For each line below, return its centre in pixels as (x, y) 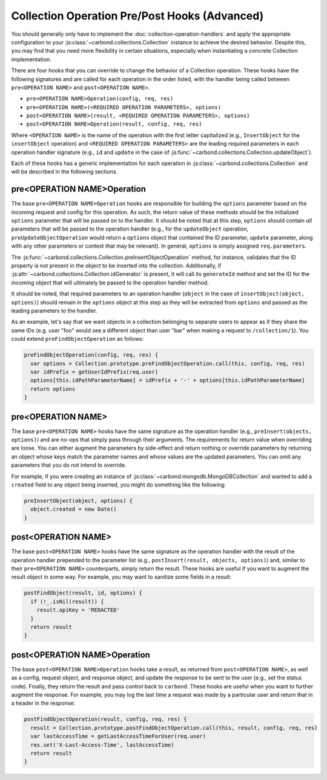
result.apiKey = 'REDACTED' (78, 610)
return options (53, 389)
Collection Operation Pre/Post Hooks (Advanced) (137, 16)
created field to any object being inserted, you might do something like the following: (119, 485)
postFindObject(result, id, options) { (83, 593)
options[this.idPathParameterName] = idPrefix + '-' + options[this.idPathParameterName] (168, 380)
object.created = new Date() (74, 509)
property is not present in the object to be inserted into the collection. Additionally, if (116, 266)
